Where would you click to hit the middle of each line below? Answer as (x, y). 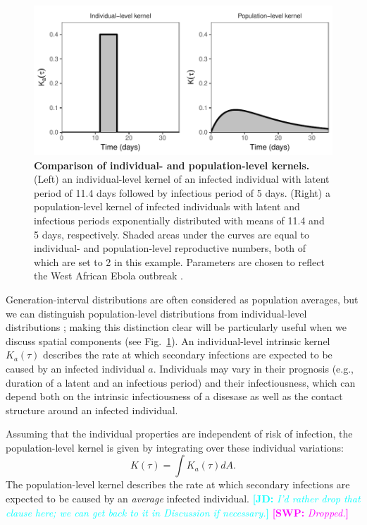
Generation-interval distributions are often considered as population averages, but (182, 299)
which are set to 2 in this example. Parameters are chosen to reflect (179, 261)
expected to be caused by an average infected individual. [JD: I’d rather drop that (183, 499)
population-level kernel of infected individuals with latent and (167, 206)
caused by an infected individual (75, 368)
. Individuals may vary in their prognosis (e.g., (254, 368)
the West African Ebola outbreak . (108, 276)
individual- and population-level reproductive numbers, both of (170, 248)
